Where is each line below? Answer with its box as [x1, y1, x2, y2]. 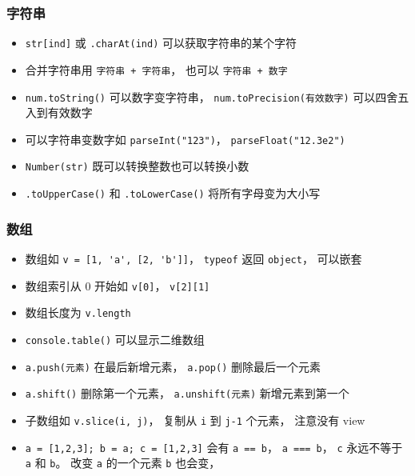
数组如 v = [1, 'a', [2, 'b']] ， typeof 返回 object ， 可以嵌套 [25, 250, 362, 266]
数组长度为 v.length [25, 304, 131, 321]
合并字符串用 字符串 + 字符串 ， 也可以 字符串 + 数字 [25, 61, 288, 78]
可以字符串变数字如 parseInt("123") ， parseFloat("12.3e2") [25, 130, 345, 147]
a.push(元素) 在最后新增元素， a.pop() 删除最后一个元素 [25, 358, 321, 374]
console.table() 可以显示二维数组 [25, 330, 205, 347]
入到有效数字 [25, 104, 93, 121]
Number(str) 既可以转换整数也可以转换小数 [25, 158, 249, 174]
